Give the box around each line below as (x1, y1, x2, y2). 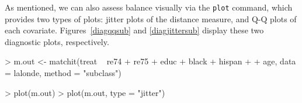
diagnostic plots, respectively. (5, 35, 109, 47)
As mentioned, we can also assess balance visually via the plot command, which (5, 1, 293, 13)
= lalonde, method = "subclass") (5, 67, 122, 79)
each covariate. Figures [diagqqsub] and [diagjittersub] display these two (5, 24, 264, 36)
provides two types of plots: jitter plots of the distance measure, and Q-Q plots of (5, 12, 297, 25)
